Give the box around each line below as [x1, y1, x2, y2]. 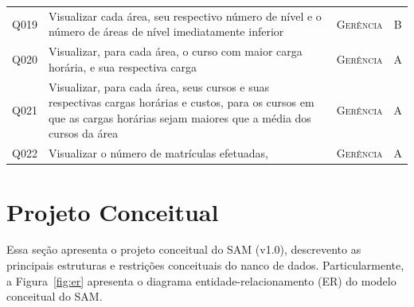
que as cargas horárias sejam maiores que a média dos [48, 109, 311, 126]
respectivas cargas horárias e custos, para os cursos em [48, 94, 314, 111]
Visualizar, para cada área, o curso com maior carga [48, 43, 303, 60]
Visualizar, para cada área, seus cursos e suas [48, 78, 270, 95]
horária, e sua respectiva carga [48, 58, 197, 75]
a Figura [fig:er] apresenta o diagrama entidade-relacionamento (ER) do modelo [6, 272, 396, 289]
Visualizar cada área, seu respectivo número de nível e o [48, 7, 322, 24]
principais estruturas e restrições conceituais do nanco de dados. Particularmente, [6, 257, 404, 274]
